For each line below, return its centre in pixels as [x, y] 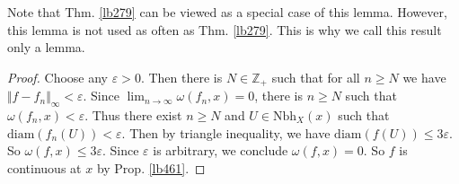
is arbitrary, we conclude [221, 150]
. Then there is [181, 77]
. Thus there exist [133, 115]
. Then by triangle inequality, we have [226, 132]
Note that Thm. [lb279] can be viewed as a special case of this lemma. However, [227, 12]
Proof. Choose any [58, 77]
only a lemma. [46, 47]
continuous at [44, 167]
